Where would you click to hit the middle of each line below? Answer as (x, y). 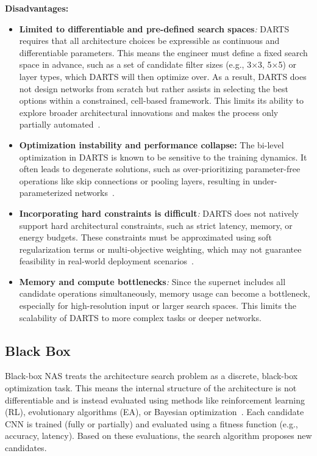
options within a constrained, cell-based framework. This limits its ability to (161, 100)
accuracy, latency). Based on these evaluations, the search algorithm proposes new (158, 436)
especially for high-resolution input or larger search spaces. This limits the (158, 306)
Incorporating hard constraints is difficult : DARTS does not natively (159, 213)
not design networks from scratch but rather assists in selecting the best (154, 88)
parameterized (46, 193)
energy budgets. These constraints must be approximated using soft (145, 237)
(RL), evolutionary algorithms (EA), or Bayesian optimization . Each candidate (155, 412)
